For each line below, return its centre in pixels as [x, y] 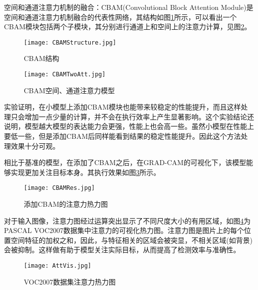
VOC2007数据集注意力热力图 [70, 281]
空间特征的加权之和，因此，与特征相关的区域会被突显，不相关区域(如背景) [131, 240]
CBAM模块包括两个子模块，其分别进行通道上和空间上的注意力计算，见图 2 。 [128, 27]
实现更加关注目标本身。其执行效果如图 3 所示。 [85, 172]
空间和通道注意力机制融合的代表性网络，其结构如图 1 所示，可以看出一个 [120, 17]
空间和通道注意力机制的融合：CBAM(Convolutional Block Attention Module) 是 [129, 7]
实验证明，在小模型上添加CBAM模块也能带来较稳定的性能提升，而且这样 [123, 107]
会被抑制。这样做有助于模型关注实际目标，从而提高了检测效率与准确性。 [122, 250]
